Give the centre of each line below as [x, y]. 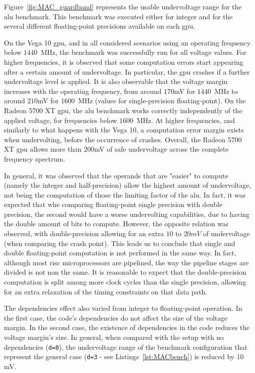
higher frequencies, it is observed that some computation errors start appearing [124, 62]
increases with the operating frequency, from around [83, 91]
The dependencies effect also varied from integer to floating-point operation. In [123, 308]
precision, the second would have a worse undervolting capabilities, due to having [127, 214]
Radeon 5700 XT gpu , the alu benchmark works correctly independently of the [123, 110]
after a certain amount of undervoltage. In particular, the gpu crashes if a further [127, 71]
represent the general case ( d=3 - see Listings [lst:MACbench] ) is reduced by [119, 356]
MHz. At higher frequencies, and [186, 120]
